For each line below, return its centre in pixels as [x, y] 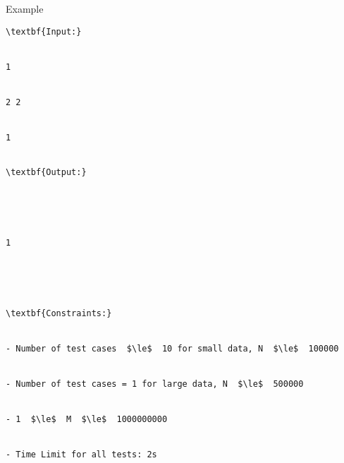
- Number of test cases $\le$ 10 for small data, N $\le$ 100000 [172, 349]
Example [25, 8]
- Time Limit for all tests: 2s [81, 455]
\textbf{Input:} [44, 31]
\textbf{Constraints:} [59, 314]
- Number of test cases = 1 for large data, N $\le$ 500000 [155, 384]
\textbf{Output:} [46, 173]
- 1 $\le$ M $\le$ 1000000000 [87, 420]
